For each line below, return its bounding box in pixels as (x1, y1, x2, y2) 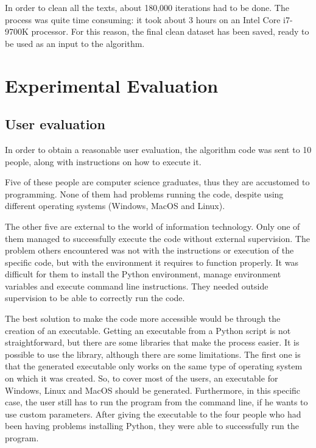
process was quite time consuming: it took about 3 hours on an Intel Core (5, 13, 281, 26)
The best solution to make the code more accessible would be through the (5, 312, 281, 325)
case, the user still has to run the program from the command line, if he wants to (5, 396, 308, 408)
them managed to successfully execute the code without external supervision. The (5, 232, 310, 244)
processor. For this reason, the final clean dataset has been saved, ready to (31, 25, 309, 38)
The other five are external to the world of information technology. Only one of (5, 219, 300, 232)
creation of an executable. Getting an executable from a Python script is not (5, 324, 291, 336)
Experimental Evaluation (5, 73, 219, 98)
